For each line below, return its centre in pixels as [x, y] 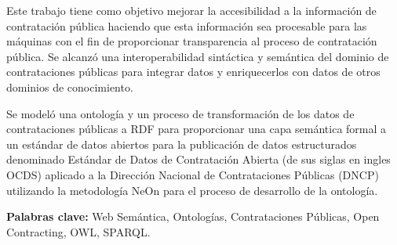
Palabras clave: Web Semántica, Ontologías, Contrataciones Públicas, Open [193, 216]
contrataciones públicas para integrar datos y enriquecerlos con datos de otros [193, 72]
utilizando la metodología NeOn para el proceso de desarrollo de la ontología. [192, 190]
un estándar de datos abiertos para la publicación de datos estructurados [182, 144]
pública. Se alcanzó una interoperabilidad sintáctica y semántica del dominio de [198, 56]
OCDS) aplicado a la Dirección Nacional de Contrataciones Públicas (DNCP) [193, 174]
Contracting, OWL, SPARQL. [78, 231]
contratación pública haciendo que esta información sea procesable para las [187, 25]
